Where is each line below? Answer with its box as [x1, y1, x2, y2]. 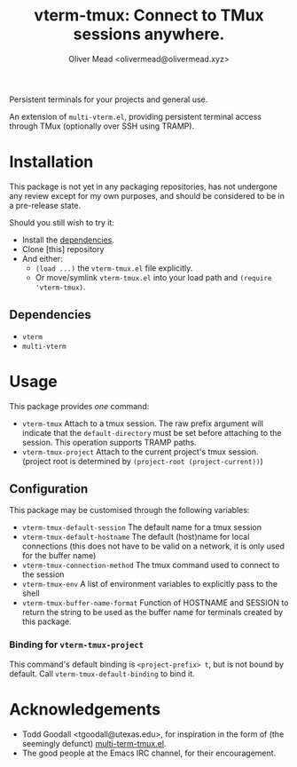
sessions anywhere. [73, 24, 225, 44]
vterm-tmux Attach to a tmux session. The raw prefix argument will [21, 418, 264, 429]
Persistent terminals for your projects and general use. [9, 94, 208, 105]
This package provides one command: [9, 400, 150, 411]
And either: [21, 253, 64, 264]
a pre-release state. [9, 200, 82, 210]
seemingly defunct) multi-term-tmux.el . [21, 738, 167, 748]
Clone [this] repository [21, 243, 105, 254]
